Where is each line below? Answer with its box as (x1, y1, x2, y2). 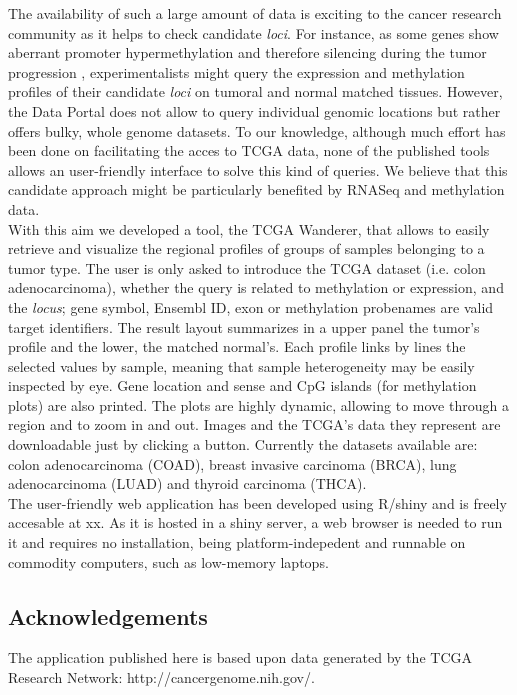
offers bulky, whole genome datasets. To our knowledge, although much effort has (8, 120, 506, 141)
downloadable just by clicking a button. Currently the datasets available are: (8, 434, 478, 455)
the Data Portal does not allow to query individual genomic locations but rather (8, 100, 501, 121)
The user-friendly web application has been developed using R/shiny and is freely (8, 492, 507, 513)
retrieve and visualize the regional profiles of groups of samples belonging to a (8, 238, 485, 259)
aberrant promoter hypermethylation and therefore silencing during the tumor (8, 42, 487, 63)
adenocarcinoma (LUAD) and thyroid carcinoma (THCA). (8, 473, 367, 494)
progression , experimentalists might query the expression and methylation (8, 61, 465, 82)
